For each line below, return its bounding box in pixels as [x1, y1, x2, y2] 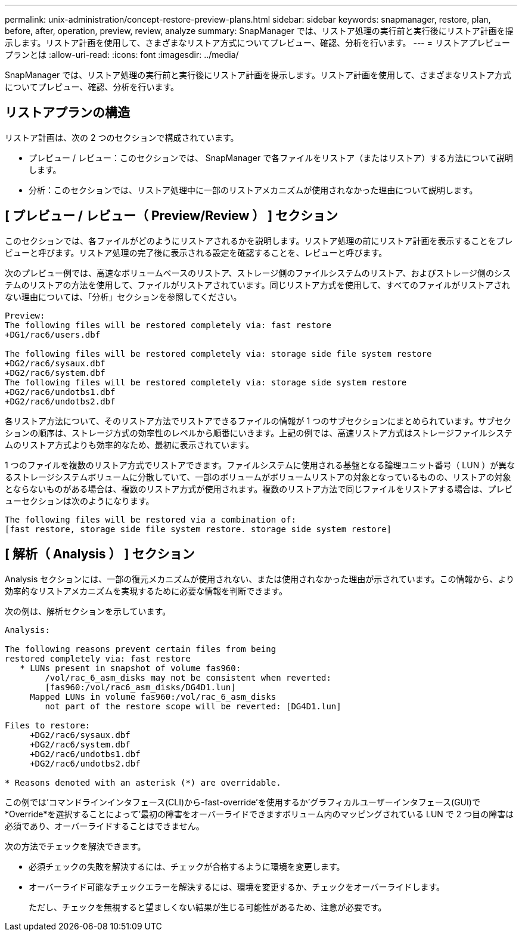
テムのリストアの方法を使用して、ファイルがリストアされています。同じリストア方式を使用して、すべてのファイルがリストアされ [5, 279, 510, 290]
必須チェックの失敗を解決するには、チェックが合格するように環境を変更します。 [29, 861, 345, 872]
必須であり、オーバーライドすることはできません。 [5, 820, 204, 831]
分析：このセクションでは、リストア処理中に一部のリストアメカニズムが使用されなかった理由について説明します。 [29, 184, 478, 195]
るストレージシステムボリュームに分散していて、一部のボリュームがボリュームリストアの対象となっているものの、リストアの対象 [5, 471, 511, 482]
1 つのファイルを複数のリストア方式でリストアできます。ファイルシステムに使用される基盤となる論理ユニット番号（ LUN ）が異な [5, 459, 515, 470]
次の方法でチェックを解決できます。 [5, 841, 146, 851]
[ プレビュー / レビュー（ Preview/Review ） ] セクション [5, 208, 338, 224]
